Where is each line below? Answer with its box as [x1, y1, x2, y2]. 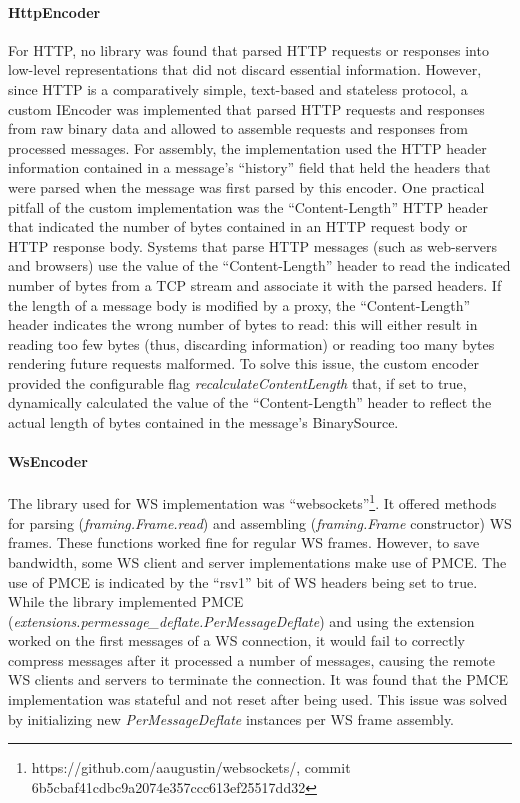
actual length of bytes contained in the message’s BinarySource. [8, 412, 399, 433]
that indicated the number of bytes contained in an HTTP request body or [8, 216, 468, 237]
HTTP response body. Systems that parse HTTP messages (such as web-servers [8, 235, 498, 256]
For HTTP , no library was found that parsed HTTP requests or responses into [8, 39, 489, 60]
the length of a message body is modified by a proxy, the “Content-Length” [8, 294, 471, 315]
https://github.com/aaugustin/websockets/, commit [31, 757, 351, 778]
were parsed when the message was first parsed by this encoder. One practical [8, 176, 485, 197]
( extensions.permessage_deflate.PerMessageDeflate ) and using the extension [8, 610, 475, 631]
